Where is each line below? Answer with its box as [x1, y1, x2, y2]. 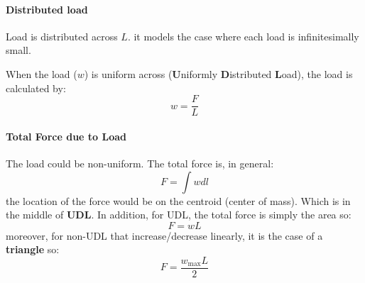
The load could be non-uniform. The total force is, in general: [6, 156, 274, 171]
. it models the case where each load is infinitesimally [127, 28, 359, 43]
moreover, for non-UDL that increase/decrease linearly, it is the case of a [6, 228, 323, 243]
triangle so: [6, 242, 60, 257]
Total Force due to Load [6, 128, 127, 143]
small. [6, 43, 31, 57]
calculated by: [6, 80, 66, 95]
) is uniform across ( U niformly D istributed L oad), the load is [84, 66, 353, 81]
